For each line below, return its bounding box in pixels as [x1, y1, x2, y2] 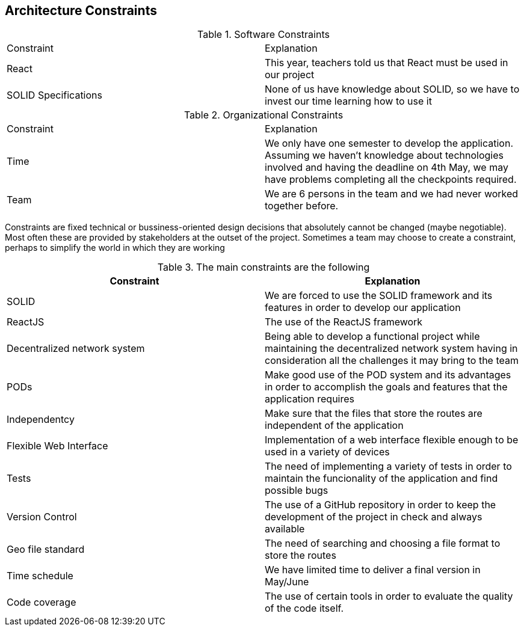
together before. [265, 200, 339, 212]
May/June [265, 576, 309, 588]
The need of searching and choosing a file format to [265, 537, 501, 550]
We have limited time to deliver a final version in [265, 564, 481, 576]
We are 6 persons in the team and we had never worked [265, 188, 519, 200]
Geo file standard [7, 543, 85, 556]
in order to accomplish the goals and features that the [265, 381, 508, 393]
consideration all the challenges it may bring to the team [265, 354, 519, 367]
